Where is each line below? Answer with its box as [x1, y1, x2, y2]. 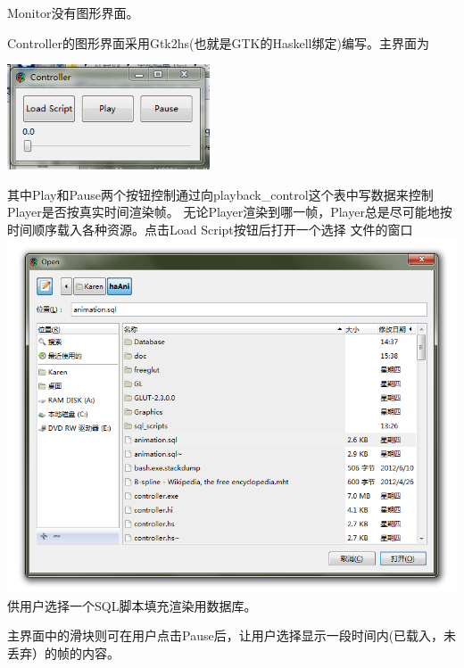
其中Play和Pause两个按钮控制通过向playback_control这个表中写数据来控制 [7, 185, 434, 203]
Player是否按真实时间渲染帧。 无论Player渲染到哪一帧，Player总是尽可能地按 [7, 202, 452, 221]
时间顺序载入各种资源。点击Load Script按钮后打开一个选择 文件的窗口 [7, 220, 413, 239]
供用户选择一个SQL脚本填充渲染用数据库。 [7, 596, 257, 614]
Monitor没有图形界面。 [7, 4, 139, 21]
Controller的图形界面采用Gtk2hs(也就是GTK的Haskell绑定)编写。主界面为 [7, 33, 429, 52]
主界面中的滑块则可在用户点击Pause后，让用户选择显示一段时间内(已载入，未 [7, 626, 457, 645]
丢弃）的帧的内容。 [7, 644, 120, 663]
